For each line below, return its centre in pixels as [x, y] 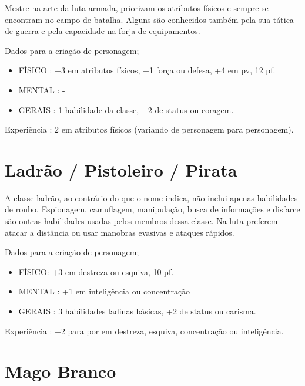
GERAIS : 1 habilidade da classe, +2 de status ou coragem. [126, 109]
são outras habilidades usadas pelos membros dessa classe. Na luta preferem [141, 221]
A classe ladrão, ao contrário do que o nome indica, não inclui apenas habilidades [151, 197]
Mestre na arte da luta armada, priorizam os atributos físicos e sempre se [137, 8]
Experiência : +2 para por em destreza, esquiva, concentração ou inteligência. [144, 331]
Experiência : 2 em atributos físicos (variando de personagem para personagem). [149, 129]
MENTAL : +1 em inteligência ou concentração [104, 291]
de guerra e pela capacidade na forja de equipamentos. [103, 31]
